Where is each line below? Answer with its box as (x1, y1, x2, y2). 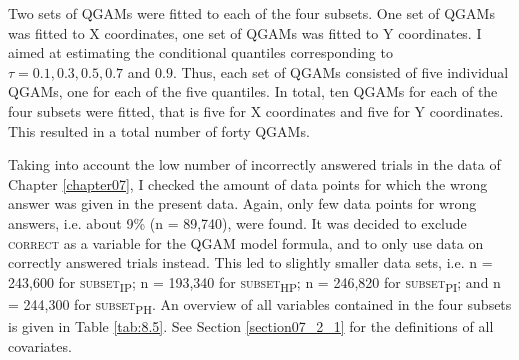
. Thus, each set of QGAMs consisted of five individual (172, 61, 509, 82)
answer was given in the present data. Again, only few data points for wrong (8, 193, 477, 214)
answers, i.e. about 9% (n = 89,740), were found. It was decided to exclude (8, 212, 467, 233)
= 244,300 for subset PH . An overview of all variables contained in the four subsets (8, 293, 512, 317)
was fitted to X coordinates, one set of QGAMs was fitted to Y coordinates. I (8, 22, 482, 43)
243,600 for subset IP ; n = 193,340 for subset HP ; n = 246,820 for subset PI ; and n (8, 271, 501, 295)
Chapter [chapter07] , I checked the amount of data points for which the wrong (8, 173, 488, 194)
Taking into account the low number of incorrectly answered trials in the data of (8, 154, 501, 175)
